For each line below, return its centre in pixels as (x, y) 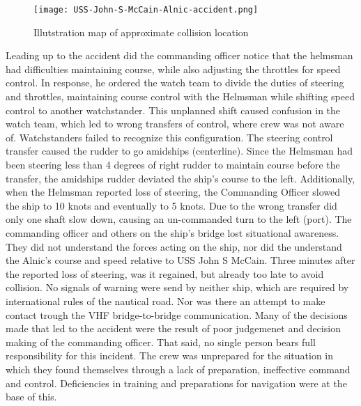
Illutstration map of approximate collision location (141, 32)
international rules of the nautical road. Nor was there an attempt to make (166, 300)
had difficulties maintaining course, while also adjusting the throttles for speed (173, 69)
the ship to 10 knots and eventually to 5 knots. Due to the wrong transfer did (171, 205)
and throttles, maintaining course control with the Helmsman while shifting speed (180, 96)
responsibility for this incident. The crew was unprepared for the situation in (170, 356)
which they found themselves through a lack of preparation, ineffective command (178, 369)
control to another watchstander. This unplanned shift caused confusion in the (173, 110)
